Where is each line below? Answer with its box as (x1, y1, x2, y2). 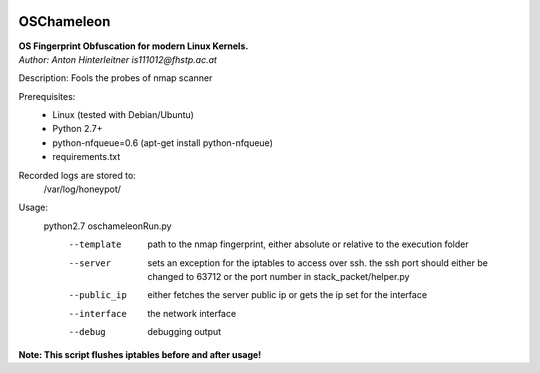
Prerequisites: (18, 90, 76, 102)
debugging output (147, 326, 222, 338)
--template (68, 239, 122, 250)
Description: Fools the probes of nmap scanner (18, 72, 213, 84)
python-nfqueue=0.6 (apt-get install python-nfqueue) (52, 136, 274, 149)
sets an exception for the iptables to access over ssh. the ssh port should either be (147, 256, 489, 269)
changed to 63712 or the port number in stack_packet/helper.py (147, 270, 410, 282)
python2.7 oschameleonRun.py (43, 220, 172, 232)
